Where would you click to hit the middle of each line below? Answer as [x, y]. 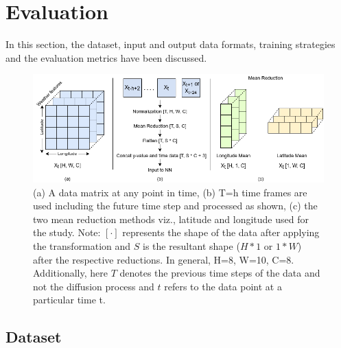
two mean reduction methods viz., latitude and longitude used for [171, 219]
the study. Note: [67, 232]
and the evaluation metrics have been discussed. [106, 57]
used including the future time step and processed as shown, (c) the [175, 206]
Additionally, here [70, 273]
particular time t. [69, 300]
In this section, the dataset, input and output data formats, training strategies [170, 44]
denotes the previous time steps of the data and [220, 273]
